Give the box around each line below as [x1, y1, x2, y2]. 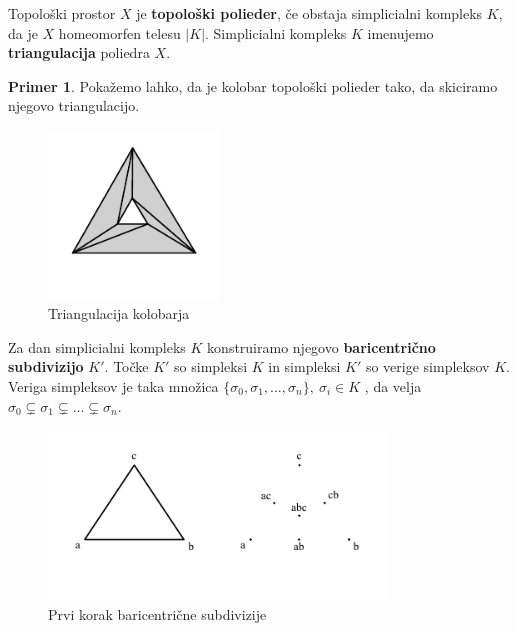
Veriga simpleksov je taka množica [8, 375, 219, 396]
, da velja [364, 375, 422, 396]
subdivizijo [8, 356, 84, 377]
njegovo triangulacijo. [8, 95, 140, 116]
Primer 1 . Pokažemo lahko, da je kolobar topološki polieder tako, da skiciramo [8, 75, 498, 96]
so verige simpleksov [365, 356, 490, 377]
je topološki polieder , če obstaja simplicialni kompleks [136, 3, 483, 23]
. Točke [104, 356, 149, 377]
